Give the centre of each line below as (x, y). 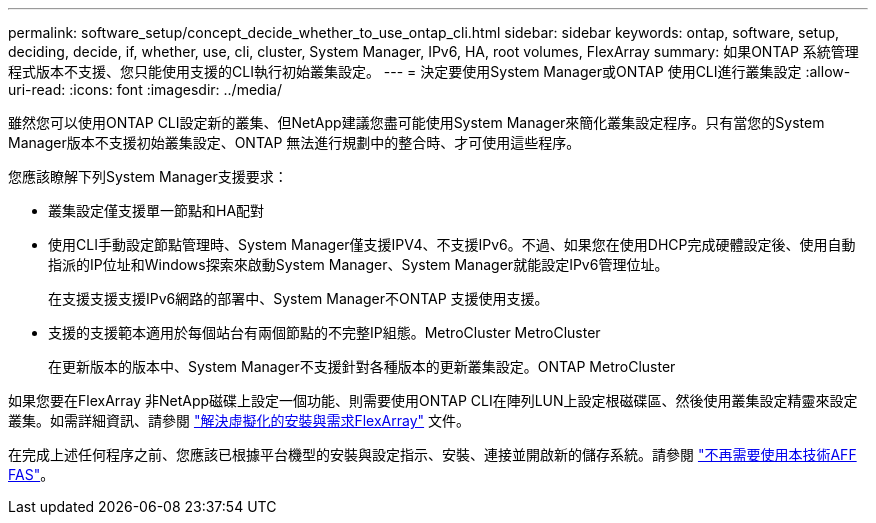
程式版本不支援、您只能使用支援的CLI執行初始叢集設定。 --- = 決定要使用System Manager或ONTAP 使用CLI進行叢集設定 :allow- (429, 71)
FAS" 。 (31, 474)
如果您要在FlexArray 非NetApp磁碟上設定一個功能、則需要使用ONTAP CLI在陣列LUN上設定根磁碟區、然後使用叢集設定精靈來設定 (433, 400)
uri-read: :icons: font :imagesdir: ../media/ (145, 89)
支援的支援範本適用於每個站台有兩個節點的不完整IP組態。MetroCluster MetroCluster (324, 332)
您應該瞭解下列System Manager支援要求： (148, 176)
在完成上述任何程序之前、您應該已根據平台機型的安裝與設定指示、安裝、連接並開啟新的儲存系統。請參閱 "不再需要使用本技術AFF (432, 454)
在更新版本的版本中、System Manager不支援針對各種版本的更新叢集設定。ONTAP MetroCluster (362, 366)
